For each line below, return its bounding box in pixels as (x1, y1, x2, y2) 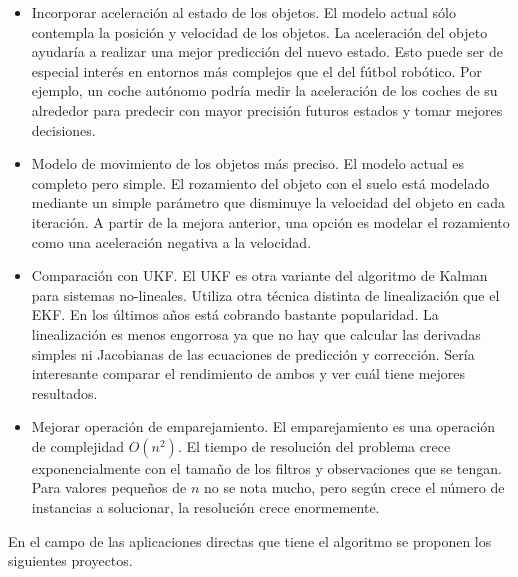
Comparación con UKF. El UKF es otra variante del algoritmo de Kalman (31, 265, 488, 286)
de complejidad (31, 435, 124, 456)
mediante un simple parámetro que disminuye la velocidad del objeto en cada (31, 192, 505, 213)
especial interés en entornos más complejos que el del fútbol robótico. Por (31, 60, 482, 81)
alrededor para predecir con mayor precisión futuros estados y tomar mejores (31, 99, 503, 120)
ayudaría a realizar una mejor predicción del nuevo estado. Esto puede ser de (31, 41, 504, 62)
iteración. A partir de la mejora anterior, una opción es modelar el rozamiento (31, 211, 510, 232)
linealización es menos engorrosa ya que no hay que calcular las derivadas (31, 323, 481, 344)
